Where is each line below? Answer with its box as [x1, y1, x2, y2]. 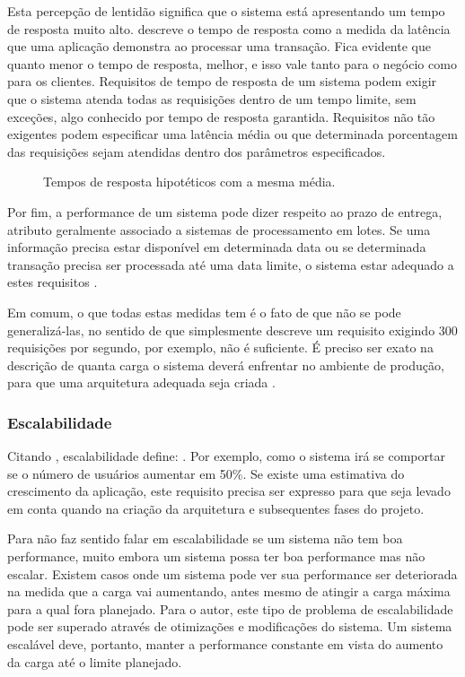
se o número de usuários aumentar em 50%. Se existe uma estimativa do [7, 464, 405, 482]
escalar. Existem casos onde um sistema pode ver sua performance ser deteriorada [7, 564, 458, 583]
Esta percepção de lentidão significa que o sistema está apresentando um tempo [7, 2, 445, 20]
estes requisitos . [7, 273, 98, 291]
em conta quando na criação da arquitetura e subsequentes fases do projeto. [7, 499, 425, 517]
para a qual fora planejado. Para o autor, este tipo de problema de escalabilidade [7, 599, 453, 618]
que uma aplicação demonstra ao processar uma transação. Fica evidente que [7, 37, 431, 56]
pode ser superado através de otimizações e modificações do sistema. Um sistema [7, 617, 452, 636]
